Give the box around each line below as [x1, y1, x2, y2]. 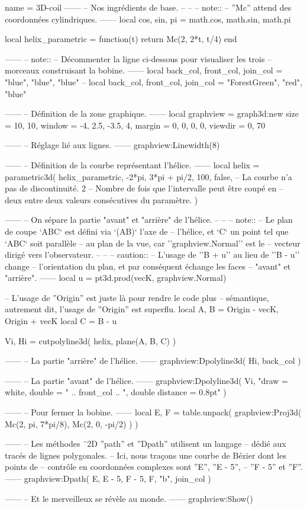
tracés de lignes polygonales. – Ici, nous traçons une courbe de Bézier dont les [5, 449, 286, 461]
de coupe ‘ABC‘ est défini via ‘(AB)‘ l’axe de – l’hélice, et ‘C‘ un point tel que [5, 225, 289, 237]
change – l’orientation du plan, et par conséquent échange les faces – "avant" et [5, 260, 291, 272]
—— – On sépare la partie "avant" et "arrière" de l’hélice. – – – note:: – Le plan [5, 213, 293, 226]
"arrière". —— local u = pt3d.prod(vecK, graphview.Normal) [5, 271, 227, 284]
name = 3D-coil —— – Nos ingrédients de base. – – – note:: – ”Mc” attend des [5, 1, 292, 13]
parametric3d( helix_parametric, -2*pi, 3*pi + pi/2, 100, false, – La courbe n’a [5, 170, 292, 183]
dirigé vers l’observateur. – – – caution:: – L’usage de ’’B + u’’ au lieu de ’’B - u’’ [5, 248, 300, 261]
